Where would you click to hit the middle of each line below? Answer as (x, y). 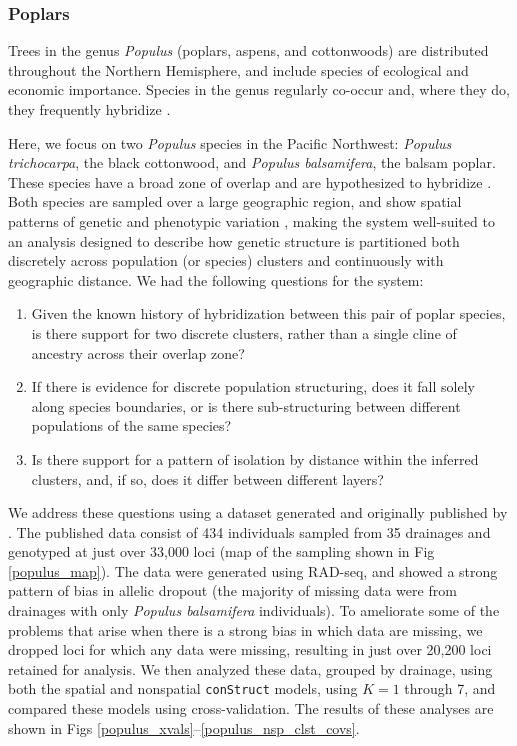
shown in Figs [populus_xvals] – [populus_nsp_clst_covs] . (184, 727)
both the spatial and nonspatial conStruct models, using (183, 688)
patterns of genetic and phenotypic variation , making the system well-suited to (251, 220)
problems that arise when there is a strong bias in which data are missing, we (245, 629)
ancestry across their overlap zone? (138, 352)
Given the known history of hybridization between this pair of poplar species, (268, 313)
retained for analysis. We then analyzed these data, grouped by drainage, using (250, 668)
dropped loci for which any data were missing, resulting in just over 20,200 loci (250, 649)
